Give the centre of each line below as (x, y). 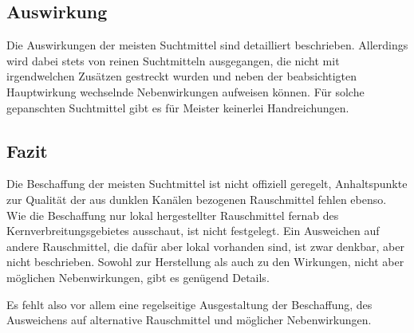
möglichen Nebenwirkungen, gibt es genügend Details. (138, 277)
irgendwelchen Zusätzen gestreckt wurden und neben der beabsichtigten (182, 76)
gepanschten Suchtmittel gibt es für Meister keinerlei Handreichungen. (178, 107)
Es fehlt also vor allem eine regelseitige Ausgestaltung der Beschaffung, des (189, 304)
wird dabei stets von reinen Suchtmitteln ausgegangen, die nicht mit (173, 60)
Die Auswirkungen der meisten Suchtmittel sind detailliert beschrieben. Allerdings (207, 45)
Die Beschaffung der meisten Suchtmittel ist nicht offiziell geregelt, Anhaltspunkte (207, 184)
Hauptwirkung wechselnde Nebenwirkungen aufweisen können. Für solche (185, 91)
